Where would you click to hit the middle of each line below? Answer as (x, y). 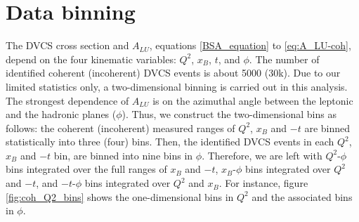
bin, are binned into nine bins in (123, 155)
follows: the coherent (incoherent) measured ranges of (120, 128)
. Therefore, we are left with (262, 155)
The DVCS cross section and (67, 45)
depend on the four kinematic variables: (91, 59)
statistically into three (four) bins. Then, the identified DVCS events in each (170, 142)
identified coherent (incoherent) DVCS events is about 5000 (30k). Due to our (173, 73)
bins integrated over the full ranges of (86, 169)
